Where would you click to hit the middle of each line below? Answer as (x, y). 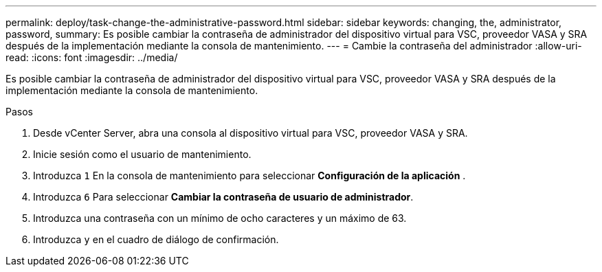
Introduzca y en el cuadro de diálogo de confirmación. (156, 239)
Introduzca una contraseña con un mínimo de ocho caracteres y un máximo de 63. (220, 218)
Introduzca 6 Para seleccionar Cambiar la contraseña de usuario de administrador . (223, 197)
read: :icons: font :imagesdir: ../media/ (92, 57)
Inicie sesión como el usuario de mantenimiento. (142, 154)
